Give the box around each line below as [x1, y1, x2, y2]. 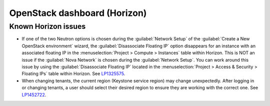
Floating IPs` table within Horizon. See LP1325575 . [21, 71, 125, 77]
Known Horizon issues [9, 22, 86, 31]
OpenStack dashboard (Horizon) [9, 7, 147, 18]
